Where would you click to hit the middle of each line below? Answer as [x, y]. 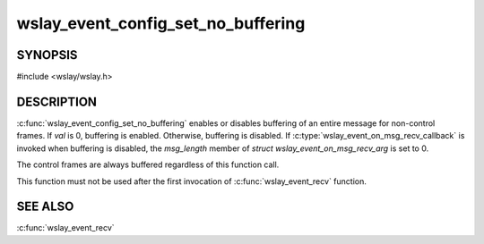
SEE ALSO [45, 207]
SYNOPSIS [47, 55]
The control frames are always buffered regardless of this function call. [148, 164]
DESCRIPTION [57, 101]
